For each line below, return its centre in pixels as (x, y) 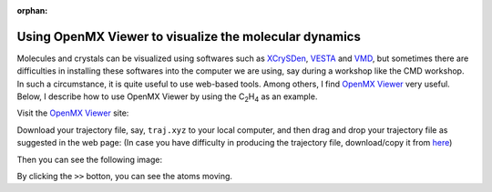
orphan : (32, 10)
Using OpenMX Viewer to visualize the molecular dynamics (189, 36)
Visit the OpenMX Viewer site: (73, 113)
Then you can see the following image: (90, 159)
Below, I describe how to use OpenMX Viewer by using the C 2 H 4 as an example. (167, 97)
